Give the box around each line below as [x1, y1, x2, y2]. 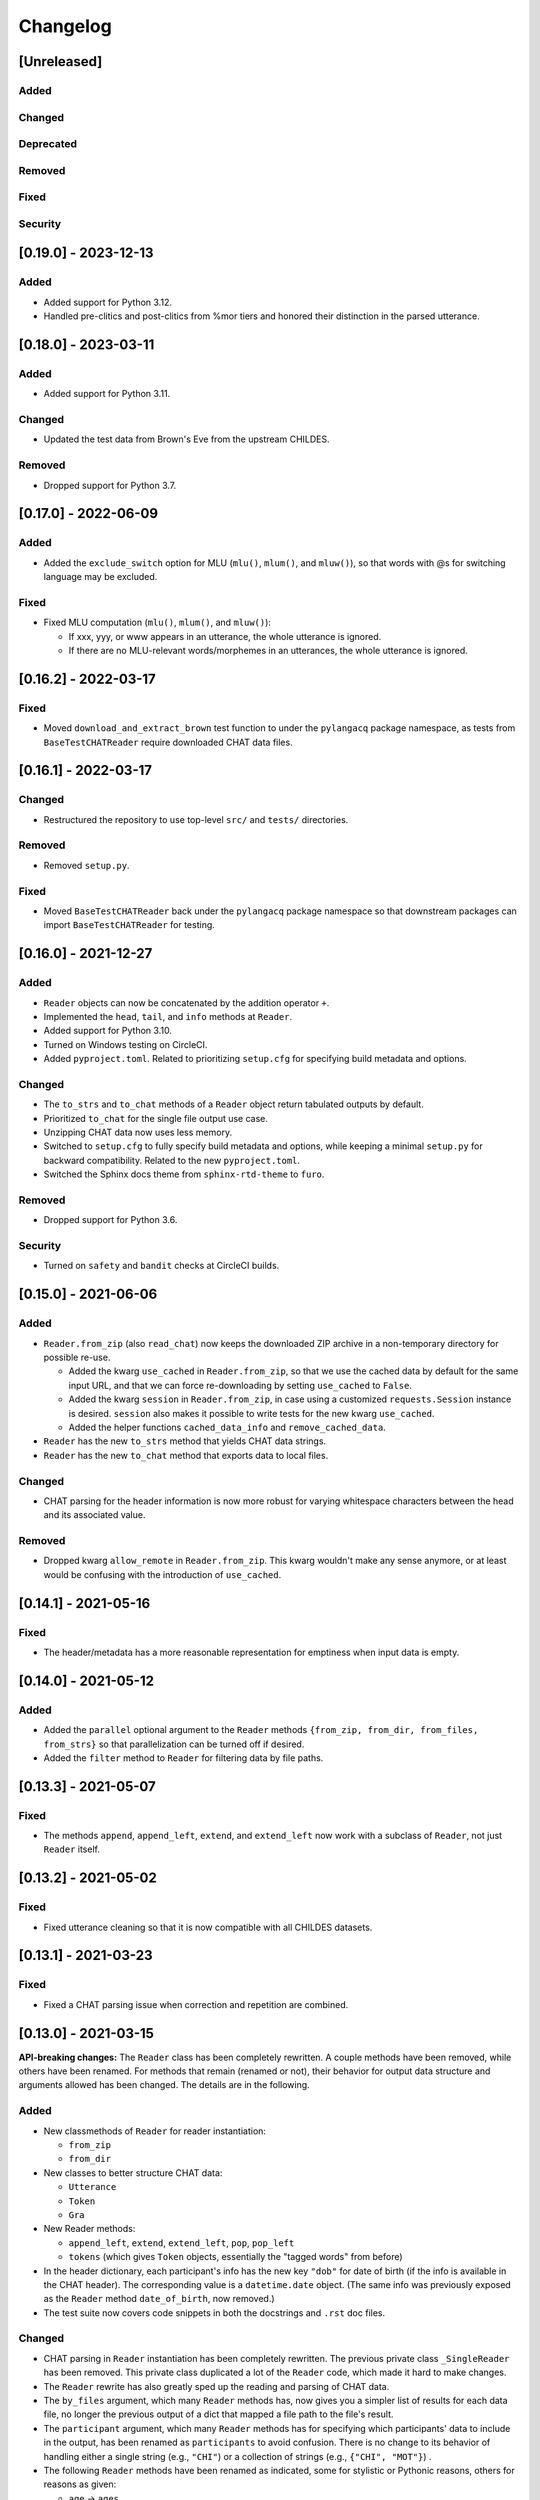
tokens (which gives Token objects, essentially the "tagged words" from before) [68, 2251, 404, 2263]
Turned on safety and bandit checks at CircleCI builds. [43, 1260, 280, 1272]
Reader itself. [43, 1843, 100, 1855]
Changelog [18, 15, 112, 37]
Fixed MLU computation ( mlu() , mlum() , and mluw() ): [43, 616, 272, 629]
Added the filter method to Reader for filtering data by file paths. [43, 1751, 324, 1764]
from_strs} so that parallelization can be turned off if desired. [43, 1738, 305, 1750]
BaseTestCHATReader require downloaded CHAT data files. [43, 736, 294, 748]
